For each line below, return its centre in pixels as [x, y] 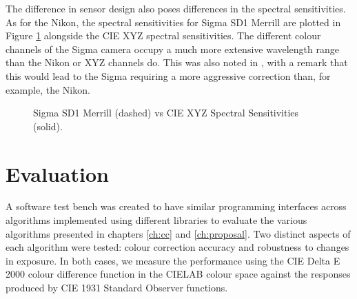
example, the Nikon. [48, 89]
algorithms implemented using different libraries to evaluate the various [156, 220]
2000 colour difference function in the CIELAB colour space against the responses [178, 274]
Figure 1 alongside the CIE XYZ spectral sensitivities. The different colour [163, 35]
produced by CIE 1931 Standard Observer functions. [117, 288]
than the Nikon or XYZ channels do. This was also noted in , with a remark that [177, 62]
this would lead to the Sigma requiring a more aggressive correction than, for [168, 75]
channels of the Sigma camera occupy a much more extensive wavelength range [172, 49]
